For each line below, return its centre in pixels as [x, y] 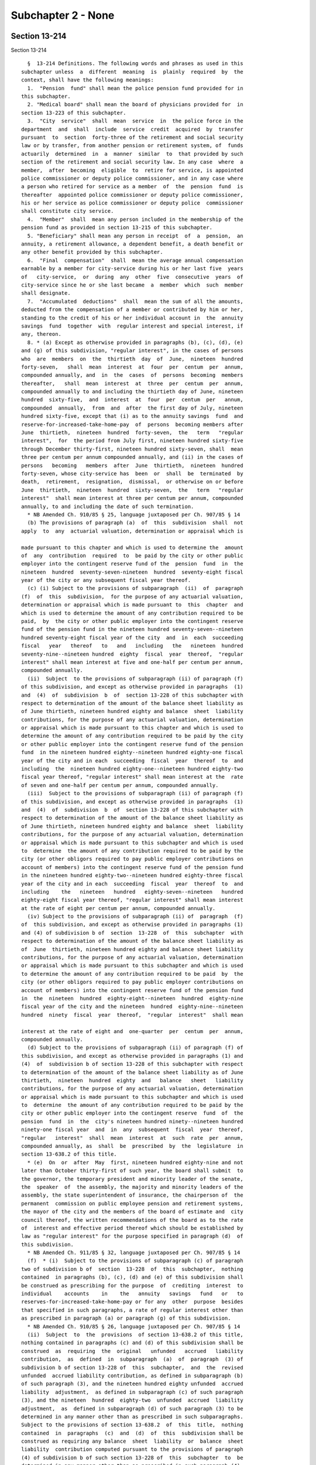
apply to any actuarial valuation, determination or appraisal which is [132, 531]
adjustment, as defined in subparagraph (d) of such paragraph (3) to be [132, 1408]
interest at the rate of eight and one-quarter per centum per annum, [132, 1031]
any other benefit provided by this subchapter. [92, 252]
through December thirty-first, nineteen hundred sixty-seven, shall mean [132, 449]
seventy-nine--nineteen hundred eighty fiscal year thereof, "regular [132, 654]
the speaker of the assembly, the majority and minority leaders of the [132, 1187]
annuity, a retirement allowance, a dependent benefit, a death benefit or [132, 244]
